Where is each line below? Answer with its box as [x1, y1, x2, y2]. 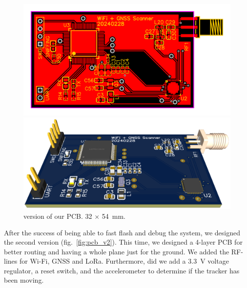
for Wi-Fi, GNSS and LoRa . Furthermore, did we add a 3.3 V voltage [19, 256, 229, 266]
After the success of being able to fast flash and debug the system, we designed [4, 227, 240, 237]
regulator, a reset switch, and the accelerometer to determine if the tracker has [4, 265, 240, 275]
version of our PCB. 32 [23, 211, 92, 221]
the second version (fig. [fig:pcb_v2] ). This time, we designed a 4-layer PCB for [4, 237, 243, 247]
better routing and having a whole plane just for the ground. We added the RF [4, 246, 241, 256]
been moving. [4, 275, 44, 285]
